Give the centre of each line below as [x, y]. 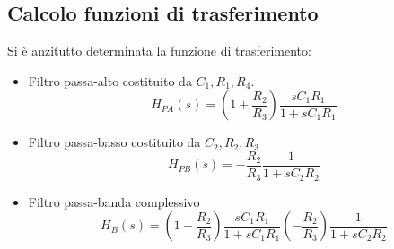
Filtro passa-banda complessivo [114, 201]
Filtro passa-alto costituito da [110, 80]
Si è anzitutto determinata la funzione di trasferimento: [159, 51]
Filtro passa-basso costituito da [114, 142]
